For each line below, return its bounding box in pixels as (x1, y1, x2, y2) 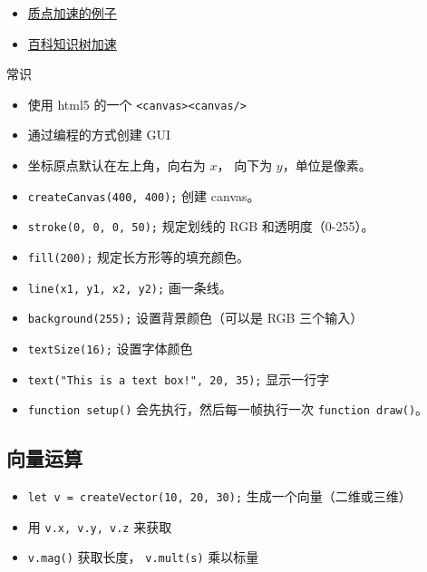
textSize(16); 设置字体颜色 (27, 338, 193, 357)
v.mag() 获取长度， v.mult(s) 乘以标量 (27, 548, 259, 567)
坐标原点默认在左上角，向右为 (27, 156, 206, 175)
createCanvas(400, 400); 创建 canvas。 (27, 186, 260, 205)
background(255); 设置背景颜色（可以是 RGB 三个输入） (27, 308, 364, 327)
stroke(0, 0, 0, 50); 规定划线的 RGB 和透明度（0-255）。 (27, 217, 374, 236)
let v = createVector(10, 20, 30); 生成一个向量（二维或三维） (27, 487, 412, 506)
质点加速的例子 (27, 4, 117, 22)
